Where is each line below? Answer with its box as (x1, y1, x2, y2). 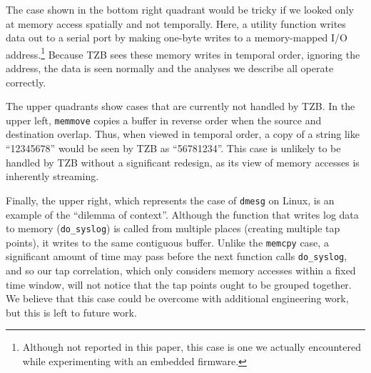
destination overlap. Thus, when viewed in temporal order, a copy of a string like (6, 126, 360, 141)
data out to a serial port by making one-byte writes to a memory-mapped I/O (6, 30, 348, 45)
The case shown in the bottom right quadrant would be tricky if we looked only (6, 2, 354, 16)
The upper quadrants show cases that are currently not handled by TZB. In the (6, 99, 355, 114)
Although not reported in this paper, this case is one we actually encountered (22, 339, 361, 354)
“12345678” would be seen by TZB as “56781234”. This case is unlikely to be (6, 141, 341, 156)
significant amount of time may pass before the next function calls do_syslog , (6, 249, 347, 264)
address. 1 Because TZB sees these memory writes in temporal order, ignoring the (6, 44, 360, 61)
